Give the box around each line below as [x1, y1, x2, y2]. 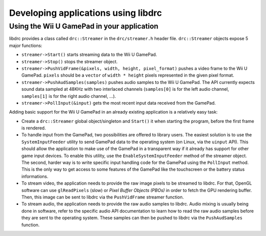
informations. [21, 173, 49, 179]
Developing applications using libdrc [9, 7, 162, 18]
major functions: [9, 42, 42, 48]
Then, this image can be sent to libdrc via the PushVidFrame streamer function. [21, 194, 184, 200]
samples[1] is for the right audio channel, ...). [21, 93, 116, 99]
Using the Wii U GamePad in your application [9, 22, 159, 31]
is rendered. [21, 125, 46, 131]
